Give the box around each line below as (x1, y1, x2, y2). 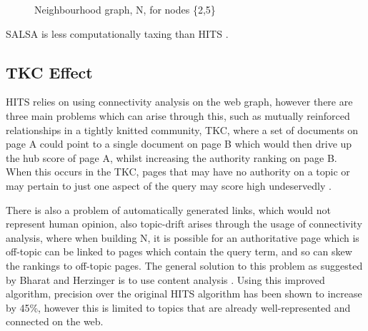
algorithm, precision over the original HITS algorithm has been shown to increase (6, 286, 362, 301)
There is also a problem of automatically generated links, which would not (6, 202, 331, 217)
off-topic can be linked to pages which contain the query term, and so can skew (6, 244, 352, 259)
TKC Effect (6, 61, 93, 83)
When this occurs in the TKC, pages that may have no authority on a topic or (6, 164, 350, 179)
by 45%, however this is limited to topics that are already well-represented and (6, 300, 351, 315)
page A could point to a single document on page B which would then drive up (6, 136, 352, 151)
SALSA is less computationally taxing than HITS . (6, 26, 229, 41)
